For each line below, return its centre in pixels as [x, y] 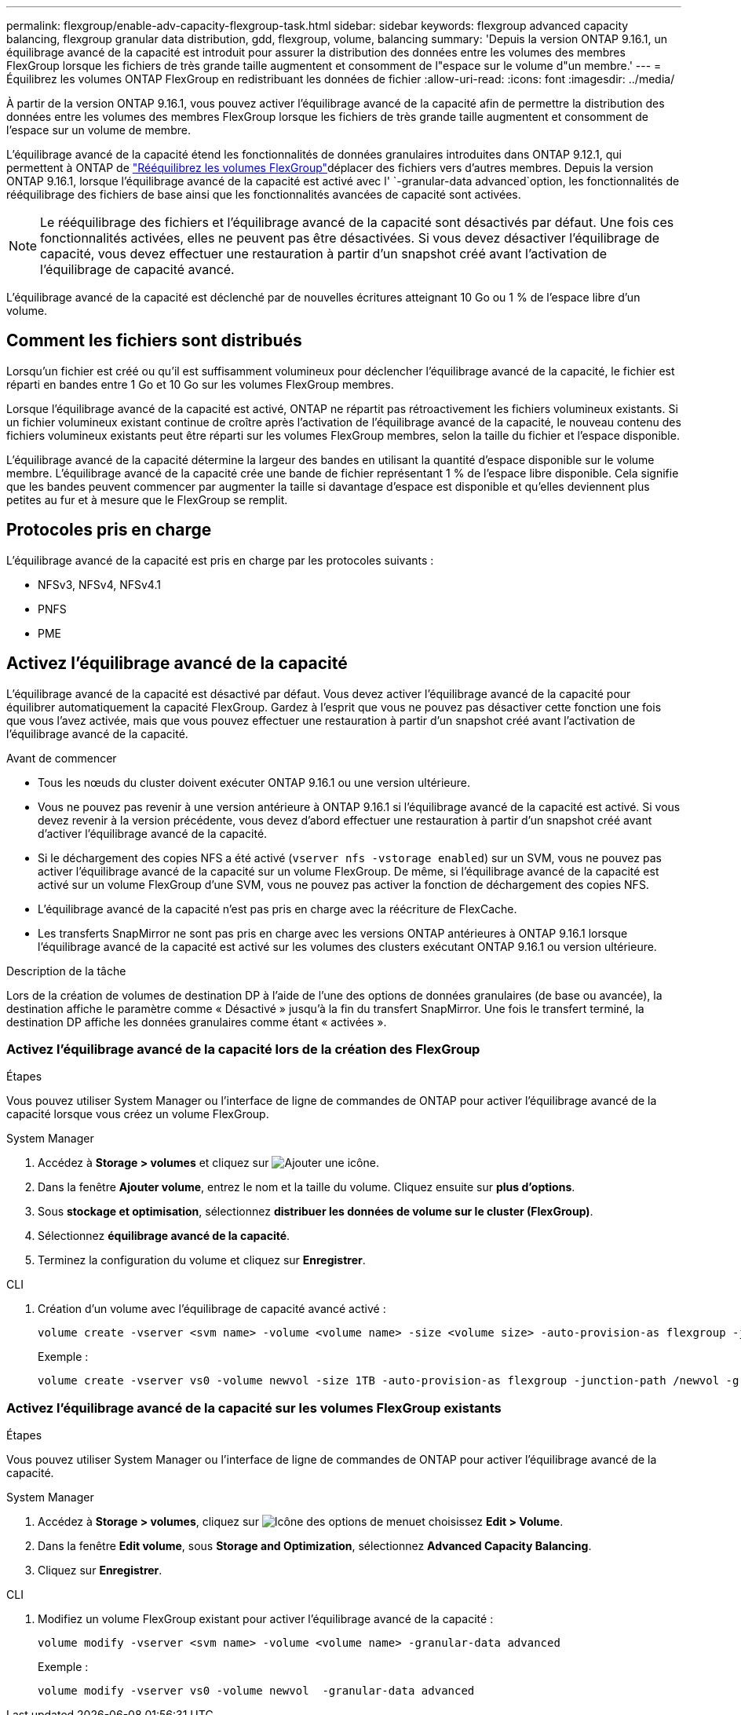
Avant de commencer [62, 758]
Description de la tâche [66, 971]
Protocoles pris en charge [109, 530]
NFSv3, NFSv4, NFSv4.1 [99, 584]
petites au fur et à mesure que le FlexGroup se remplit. [147, 499]
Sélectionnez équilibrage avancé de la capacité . [164, 1236]
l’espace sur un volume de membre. [99, 130]
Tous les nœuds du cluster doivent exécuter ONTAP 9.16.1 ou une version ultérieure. [254, 782]
